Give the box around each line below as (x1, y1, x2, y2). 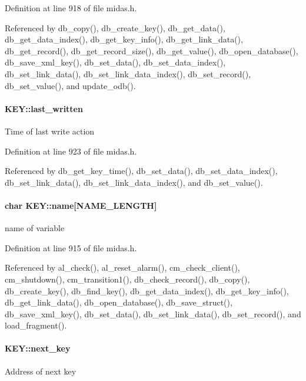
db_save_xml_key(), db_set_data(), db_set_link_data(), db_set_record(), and (5, 307, 301, 320)
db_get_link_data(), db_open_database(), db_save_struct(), (5, 296, 232, 308)
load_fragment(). (5, 319, 67, 331)
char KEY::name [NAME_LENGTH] (5, 199, 157, 211)
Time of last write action (5, 124, 95, 137)
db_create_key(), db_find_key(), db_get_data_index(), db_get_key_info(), (5, 284, 289, 297)
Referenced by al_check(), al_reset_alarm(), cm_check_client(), (5, 261, 240, 274)
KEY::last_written (5, 102, 83, 114)
